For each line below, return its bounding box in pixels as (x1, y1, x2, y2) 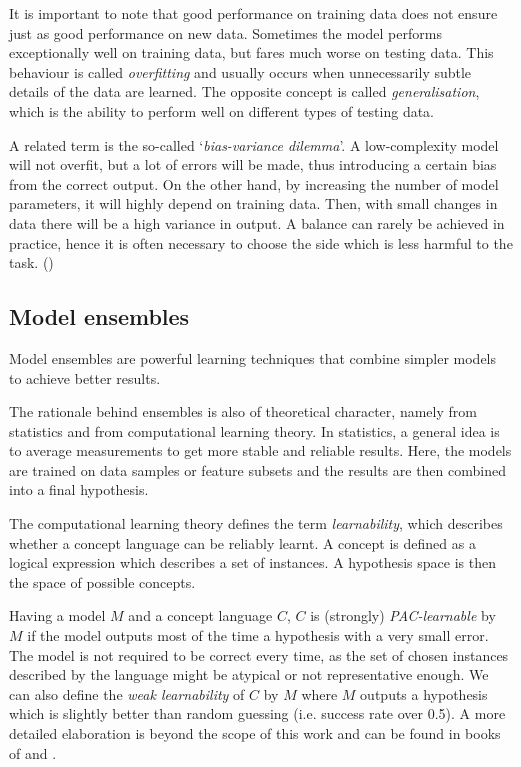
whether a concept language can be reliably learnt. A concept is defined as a (9, 532, 476, 553)
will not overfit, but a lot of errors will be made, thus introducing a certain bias (9, 154, 497, 175)
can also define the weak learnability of (9, 683, 245, 704)
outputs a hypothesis (360, 683, 488, 704)
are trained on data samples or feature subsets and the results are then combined (9, 459, 506, 480)
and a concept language (128, 605, 273, 626)
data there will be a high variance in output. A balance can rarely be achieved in (9, 212, 505, 233)
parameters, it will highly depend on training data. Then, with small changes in (9, 193, 498, 214)
